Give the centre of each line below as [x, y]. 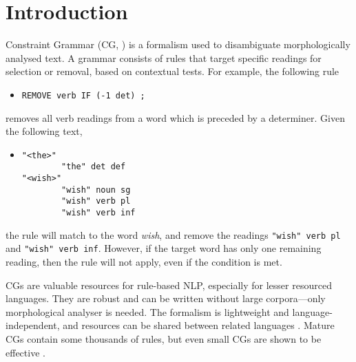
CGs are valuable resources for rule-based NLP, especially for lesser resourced [169, 285]
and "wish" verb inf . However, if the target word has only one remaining [164, 248]
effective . [25, 352]
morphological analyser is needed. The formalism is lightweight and [147, 311]
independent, [33, 325]
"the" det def [94, 167]
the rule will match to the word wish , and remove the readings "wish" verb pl [173, 234]
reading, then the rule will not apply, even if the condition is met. [144, 262]
